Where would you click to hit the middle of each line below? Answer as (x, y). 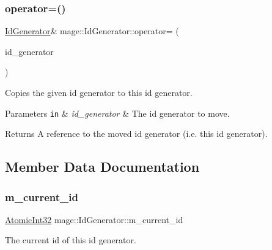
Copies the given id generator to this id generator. (99, 92)
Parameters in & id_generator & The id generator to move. (117, 113)
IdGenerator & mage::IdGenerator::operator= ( (92, 31)
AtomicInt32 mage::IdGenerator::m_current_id (94, 219)
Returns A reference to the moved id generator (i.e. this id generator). (136, 134)
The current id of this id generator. (71, 240)
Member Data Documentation (102, 167)
